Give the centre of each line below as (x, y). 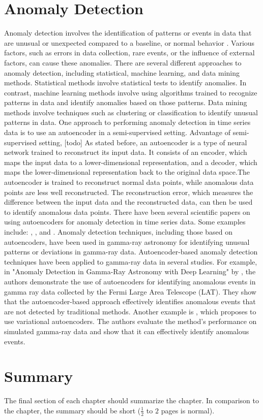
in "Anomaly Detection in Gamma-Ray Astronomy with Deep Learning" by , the (130, 271)
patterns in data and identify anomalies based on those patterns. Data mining (126, 102)
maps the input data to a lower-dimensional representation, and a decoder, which (131, 162)
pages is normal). (188, 410)
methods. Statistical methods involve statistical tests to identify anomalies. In (125, 83)
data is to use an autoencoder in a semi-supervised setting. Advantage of (118, 132)
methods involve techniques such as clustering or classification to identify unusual (131, 112)
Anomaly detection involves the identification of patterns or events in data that (128, 33)
